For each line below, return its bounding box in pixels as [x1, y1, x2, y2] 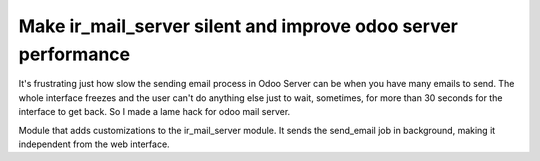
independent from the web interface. [18, 138, 170, 150]
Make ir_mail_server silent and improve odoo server [18, 15, 459, 37]
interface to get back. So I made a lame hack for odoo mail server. [18, 106, 291, 118]
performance [18, 43, 130, 65]
